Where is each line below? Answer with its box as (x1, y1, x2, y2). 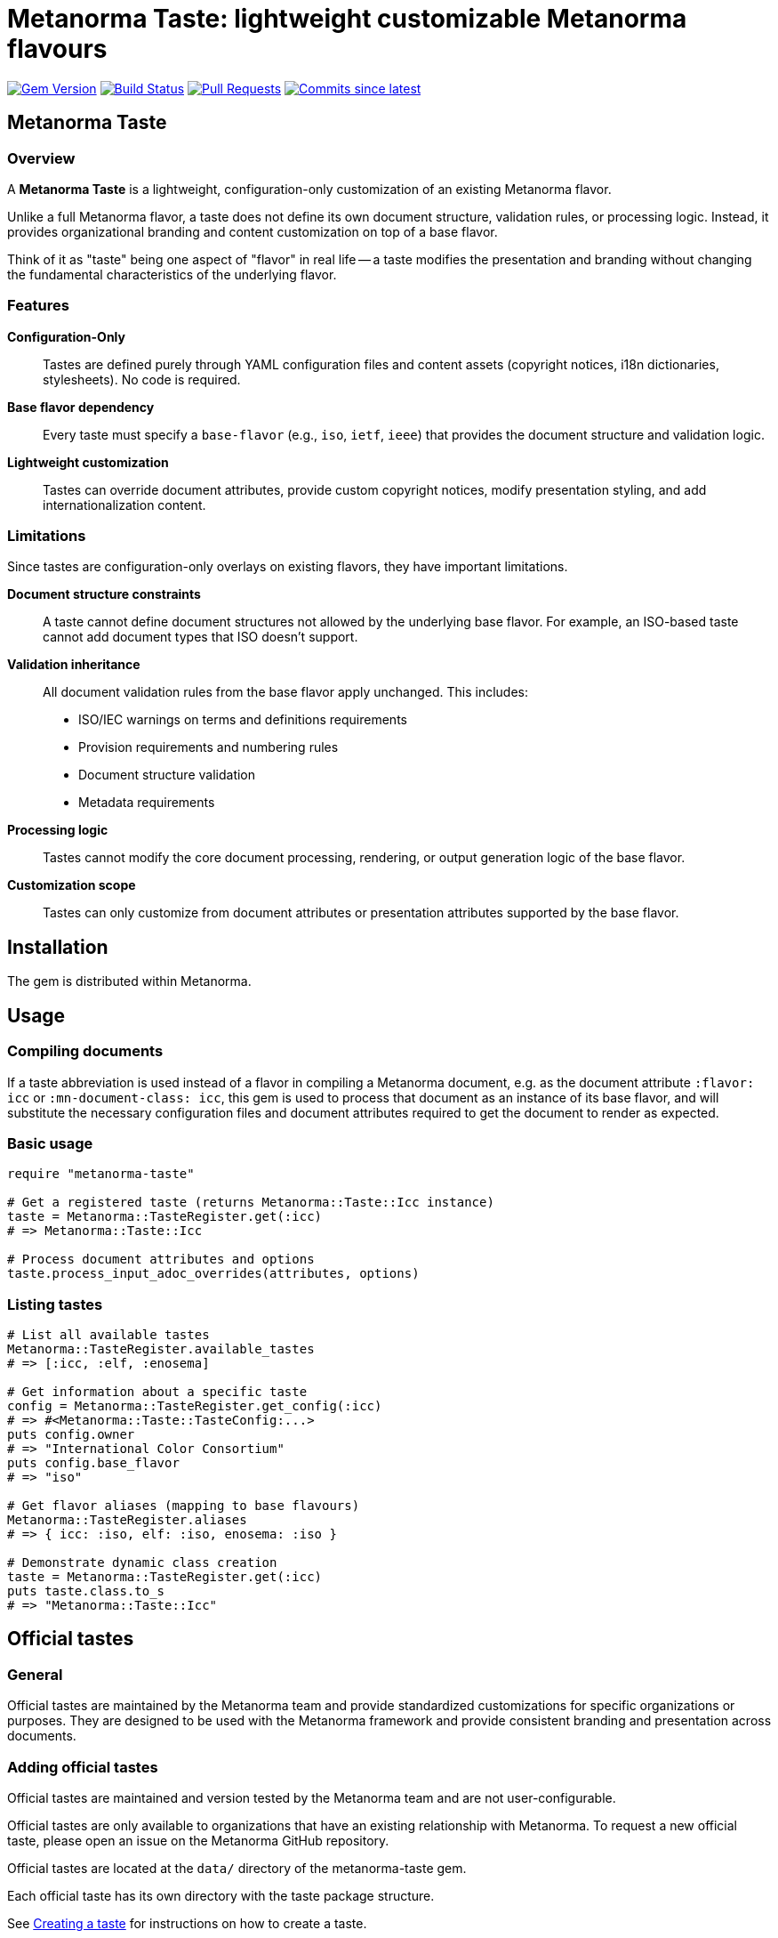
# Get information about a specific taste (7, 1385, 308, 1400)
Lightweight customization (7, 454, 169, 470)
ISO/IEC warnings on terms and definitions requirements (78, 712, 407, 728)
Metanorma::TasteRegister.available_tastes (7, 1342, 315, 1357)
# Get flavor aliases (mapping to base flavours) (7, 1498, 360, 1514)
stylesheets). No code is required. (43, 371, 241, 387)
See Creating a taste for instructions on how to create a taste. (7, 1916, 367, 1931)
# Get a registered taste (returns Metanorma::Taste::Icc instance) (7, 1195, 494, 1210)
